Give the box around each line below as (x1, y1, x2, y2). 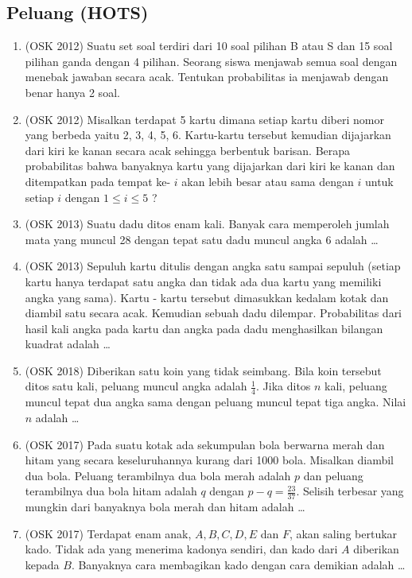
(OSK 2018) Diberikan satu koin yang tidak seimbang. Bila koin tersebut (25, 362, 382, 378)
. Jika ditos (256, 378, 311, 394)
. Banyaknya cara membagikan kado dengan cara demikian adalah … (71, 556, 406, 572)
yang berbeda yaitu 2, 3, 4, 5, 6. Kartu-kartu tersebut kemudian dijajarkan (25, 126, 391, 143)
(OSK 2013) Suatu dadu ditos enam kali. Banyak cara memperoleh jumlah (25, 215, 390, 232)
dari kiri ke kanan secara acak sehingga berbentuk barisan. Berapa (25, 142, 351, 158)
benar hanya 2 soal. (25, 83, 120, 100)
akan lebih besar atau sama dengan (181, 173, 354, 189)
